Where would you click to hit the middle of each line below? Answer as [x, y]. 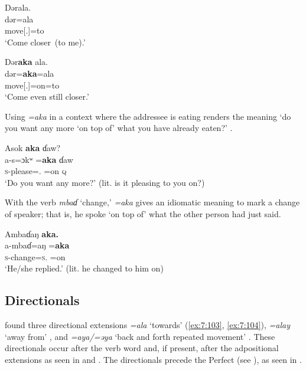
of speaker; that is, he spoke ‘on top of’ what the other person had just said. [143, 213]
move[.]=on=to [32, 85]
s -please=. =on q [36, 171]
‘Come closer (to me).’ [45, 42]
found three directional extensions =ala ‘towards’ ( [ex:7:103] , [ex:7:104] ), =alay [147, 325]
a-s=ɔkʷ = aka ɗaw [39, 159]
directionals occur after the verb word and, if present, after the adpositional [142, 348]
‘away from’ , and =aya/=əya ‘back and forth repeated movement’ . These [140, 336]
